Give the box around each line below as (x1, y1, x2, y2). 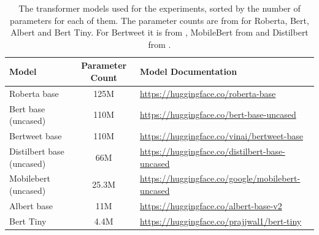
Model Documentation (140, 65, 237, 78)
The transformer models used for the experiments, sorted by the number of (18, 2, 301, 14)
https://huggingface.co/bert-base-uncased (140, 108, 296, 121)
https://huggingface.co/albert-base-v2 (140, 199, 282, 212)
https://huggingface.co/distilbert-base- (140, 144, 285, 157)
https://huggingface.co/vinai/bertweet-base (140, 129, 303, 142)
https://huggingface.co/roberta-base (140, 87, 276, 99)
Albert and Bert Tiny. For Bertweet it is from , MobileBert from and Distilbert (10, 26, 309, 39)
